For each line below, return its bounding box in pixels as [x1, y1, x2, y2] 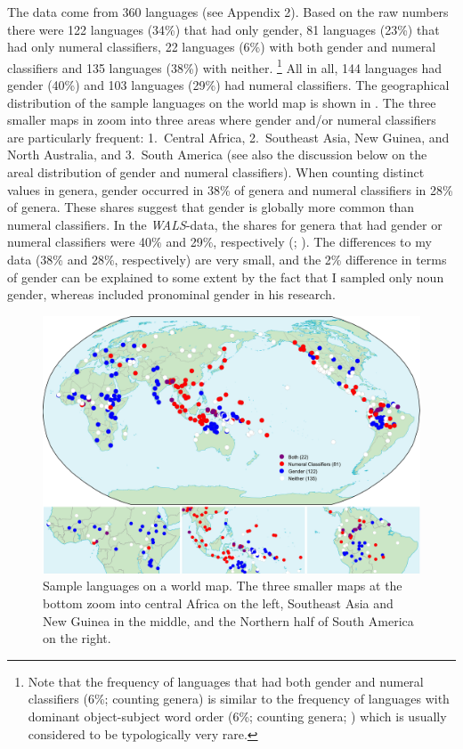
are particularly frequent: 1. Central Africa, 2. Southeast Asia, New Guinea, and [7, 127, 450, 146]
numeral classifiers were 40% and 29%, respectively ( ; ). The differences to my [7, 232, 432, 251]
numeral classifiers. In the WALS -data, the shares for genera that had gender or [7, 215, 443, 233]
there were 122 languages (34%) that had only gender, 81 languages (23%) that [7, 20, 440, 38]
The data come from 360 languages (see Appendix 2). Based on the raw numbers [7, 3, 449, 20]
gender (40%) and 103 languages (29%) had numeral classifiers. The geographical [7, 76, 450, 94]
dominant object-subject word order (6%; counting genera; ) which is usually [28, 706, 447, 725]
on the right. [43, 629, 111, 647]
